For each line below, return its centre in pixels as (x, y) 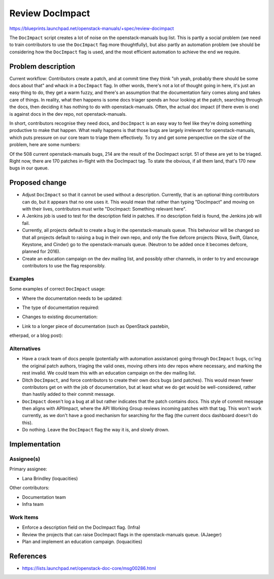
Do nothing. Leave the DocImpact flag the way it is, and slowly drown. (96, 430)
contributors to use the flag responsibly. (64, 266)
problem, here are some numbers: (45, 145)
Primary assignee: (28, 469)
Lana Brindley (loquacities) (50, 478)
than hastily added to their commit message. (68, 394)
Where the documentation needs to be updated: (72, 298)
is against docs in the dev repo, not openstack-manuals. (68, 114)
